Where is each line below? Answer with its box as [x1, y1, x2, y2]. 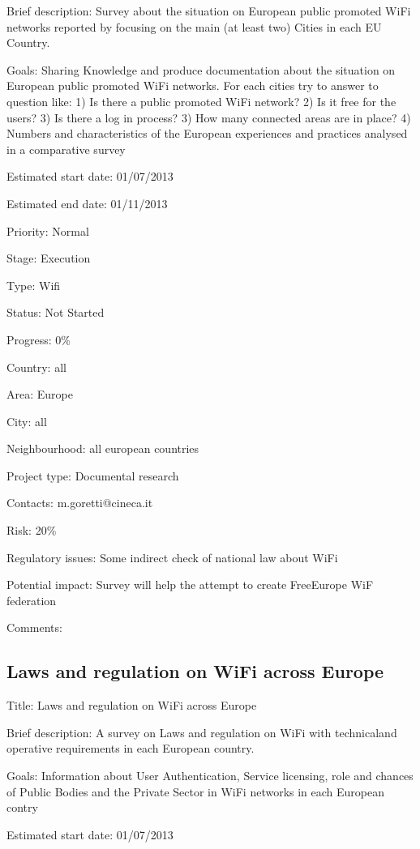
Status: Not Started [6, 304, 105, 321]
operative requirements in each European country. [6, 740, 255, 757]
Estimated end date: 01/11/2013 [6, 194, 168, 211]
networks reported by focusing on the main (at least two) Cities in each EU [6, 18, 382, 35]
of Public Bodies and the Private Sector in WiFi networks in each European [6, 783, 385, 800]
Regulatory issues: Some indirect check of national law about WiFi [6, 548, 338, 565]
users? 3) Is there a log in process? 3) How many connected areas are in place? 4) [6, 109, 411, 126]
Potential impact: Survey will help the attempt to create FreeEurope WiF [6, 576, 374, 593]
